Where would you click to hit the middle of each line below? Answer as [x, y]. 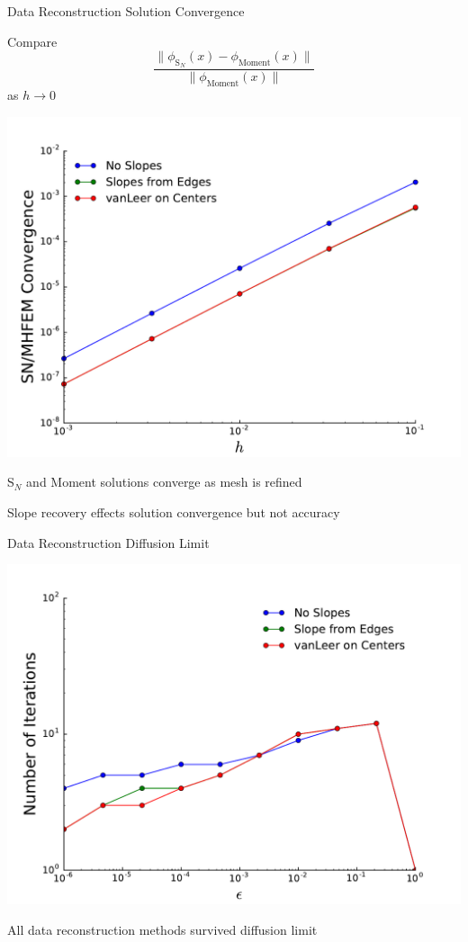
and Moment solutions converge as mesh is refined [164, 482]
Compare [32, 41]
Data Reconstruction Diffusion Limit [108, 542]
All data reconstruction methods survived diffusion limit [162, 929]
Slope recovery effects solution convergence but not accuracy [174, 512]
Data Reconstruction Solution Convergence [126, 11]
